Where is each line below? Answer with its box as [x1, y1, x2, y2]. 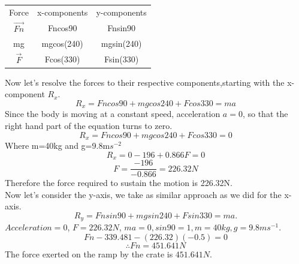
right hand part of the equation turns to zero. [5, 119, 173, 132]
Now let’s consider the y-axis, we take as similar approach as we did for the [5, 188, 282, 200]
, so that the [242, 107, 288, 120]
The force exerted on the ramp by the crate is [5, 248, 173, 260]
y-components [96, 5, 147, 18]
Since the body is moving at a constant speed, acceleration [5, 107, 221, 120]
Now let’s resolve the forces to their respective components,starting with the [5, 76, 285, 88]
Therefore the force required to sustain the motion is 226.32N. [5, 176, 232, 189]
